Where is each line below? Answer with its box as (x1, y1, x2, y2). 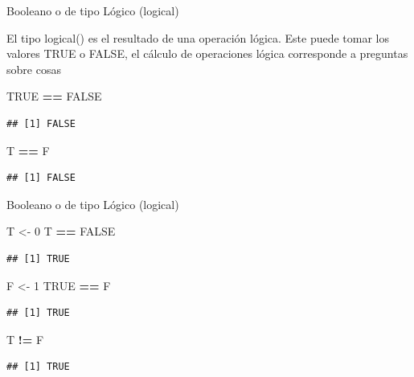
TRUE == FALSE (6, 88, 102, 104)
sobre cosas (6, 60, 61, 77)
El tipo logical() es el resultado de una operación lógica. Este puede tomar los (6, 29, 390, 46)
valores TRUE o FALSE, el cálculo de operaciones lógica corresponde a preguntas (6, 45, 408, 62)
